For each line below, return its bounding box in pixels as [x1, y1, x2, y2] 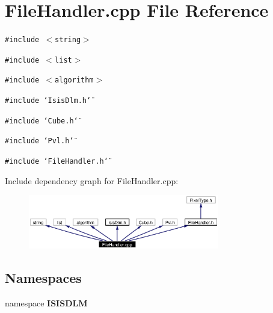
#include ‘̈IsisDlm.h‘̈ [5, 96, 91, 105]
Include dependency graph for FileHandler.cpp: [5, 174, 179, 187]
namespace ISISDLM [5, 296, 88, 309]
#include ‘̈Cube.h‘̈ [5, 116, 78, 125]
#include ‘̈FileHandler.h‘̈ [5, 157, 108, 166]
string [55, 36, 81, 45]
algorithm [55, 76, 94, 85]
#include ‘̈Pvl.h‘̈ [5, 137, 74, 146]
